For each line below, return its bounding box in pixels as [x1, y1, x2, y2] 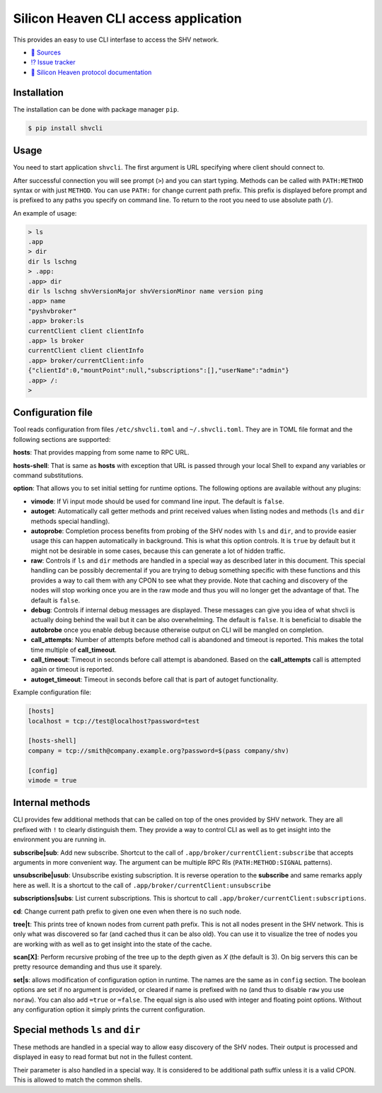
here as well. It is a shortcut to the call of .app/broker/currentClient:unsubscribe [13, 881, 272, 889]
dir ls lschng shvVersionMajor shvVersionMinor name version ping [28, 287, 263, 295]
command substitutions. [13, 471, 84, 479]
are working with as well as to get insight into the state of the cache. [13, 940, 212, 948]
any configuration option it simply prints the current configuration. [13, 1005, 205, 1014]
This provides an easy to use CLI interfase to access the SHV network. [13, 35, 219, 44]
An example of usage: [13, 209, 77, 217]
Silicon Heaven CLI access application [13, 11, 242, 26]
